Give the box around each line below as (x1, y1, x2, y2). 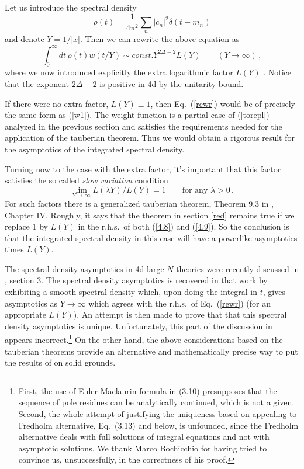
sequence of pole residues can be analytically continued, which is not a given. (18, 396, 295, 408)
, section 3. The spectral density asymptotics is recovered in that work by (5, 274, 268, 286)
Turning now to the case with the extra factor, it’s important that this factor (5, 162, 281, 175)
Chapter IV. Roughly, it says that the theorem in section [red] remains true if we (5, 209, 295, 221)
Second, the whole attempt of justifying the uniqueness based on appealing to (18, 408, 297, 420)
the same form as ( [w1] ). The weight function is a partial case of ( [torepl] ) (5, 109, 270, 121)
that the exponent (5, 77, 70, 89)
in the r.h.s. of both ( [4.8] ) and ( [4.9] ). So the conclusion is (78, 220, 289, 232)
